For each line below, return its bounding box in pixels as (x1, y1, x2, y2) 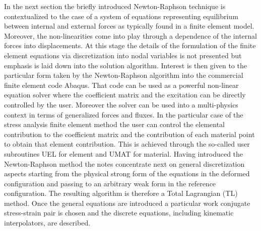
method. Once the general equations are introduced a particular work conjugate (4, 197, 250, 208)
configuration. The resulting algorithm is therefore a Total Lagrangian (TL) (4, 188, 238, 198)
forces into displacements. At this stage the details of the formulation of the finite (4, 40, 256, 51)
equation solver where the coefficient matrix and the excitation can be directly (4, 89, 246, 100)
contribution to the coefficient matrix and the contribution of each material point (4, 129, 255, 139)
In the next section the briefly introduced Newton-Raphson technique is (4, 1, 226, 11)
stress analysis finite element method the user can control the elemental (4, 119, 225, 130)
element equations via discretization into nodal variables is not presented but (4, 50, 242, 60)
